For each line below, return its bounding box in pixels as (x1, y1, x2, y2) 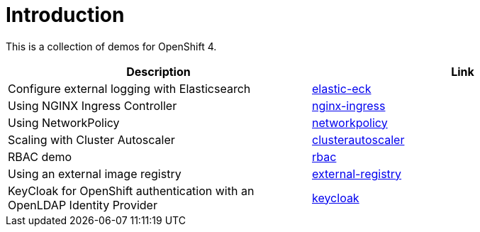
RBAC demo (8, 149, 72, 164)
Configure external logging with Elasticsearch (8, 81, 251, 96)
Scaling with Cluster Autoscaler (8, 132, 175, 147)
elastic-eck (312, 81, 372, 96)
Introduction (6, 3, 125, 27)
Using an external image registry (8, 166, 182, 181)
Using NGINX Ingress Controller (8, 98, 177, 113)
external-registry (312, 166, 402, 181)
